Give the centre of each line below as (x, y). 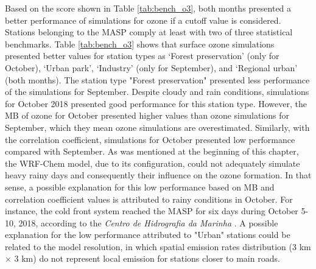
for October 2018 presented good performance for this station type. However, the (156, 103)
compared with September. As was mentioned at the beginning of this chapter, (152, 151)
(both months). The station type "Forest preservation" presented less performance (157, 79)
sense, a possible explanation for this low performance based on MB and (140, 187)
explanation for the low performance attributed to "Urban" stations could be (148, 235)
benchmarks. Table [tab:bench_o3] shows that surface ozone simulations (140, 44)
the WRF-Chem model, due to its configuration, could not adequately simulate (153, 163)
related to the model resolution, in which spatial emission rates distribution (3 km (158, 246)
